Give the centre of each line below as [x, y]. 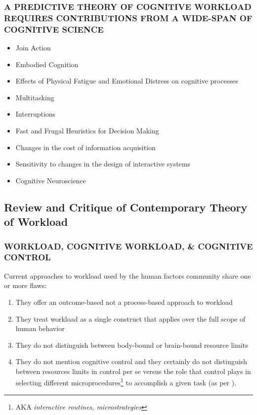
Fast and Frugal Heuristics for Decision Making [87, 131]
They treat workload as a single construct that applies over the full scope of [130, 318]
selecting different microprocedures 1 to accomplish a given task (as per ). [126, 382]
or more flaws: [25, 285]
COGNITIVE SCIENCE [54, 29]
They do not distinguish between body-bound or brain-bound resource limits [132, 345]
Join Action [33, 48]
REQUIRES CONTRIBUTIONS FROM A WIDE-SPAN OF [128, 18]
